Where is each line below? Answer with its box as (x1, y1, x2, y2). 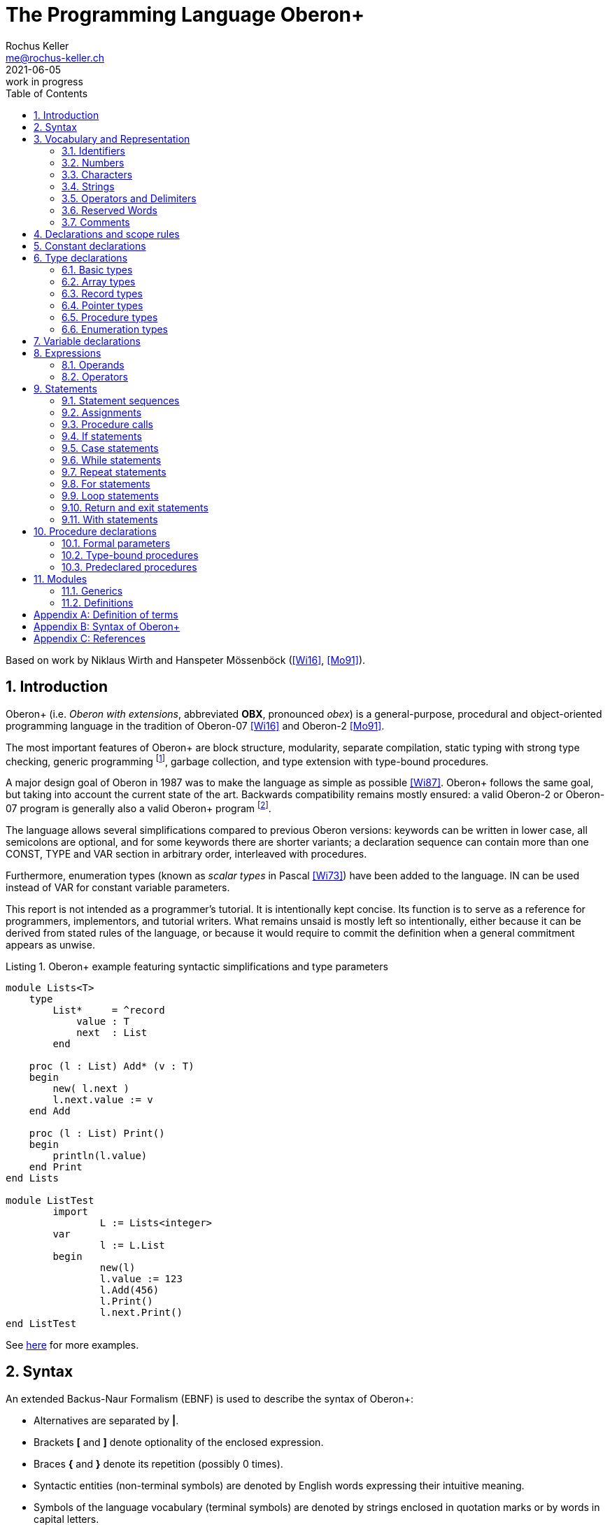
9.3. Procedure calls (62, 418, 153, 430)
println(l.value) (52, 1149, 148, 1161)
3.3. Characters (62, 168, 133, 180)
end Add (29, 1105, 71, 1116)
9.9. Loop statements (62, 489, 159, 502)
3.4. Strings (62, 180, 115, 192)
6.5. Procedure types (62, 311, 158, 323)
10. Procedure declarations (34, 525, 157, 537)
